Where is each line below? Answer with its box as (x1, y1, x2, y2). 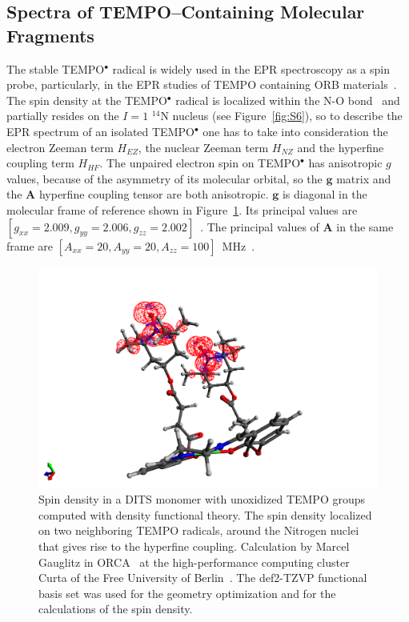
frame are (6, 237, 54, 254)
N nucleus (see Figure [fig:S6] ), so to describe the (160, 107, 403, 124)
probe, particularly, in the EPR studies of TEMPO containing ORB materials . (6, 76, 397, 93)
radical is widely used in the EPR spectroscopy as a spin (112, 60, 390, 77)
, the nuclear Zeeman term (138, 138, 269, 155)
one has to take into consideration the (202, 122, 388, 139)
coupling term (6, 154, 74, 171)
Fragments (6, 22, 94, 47)
